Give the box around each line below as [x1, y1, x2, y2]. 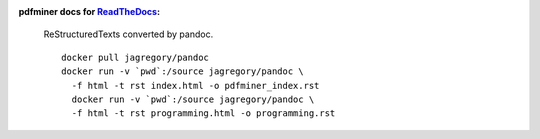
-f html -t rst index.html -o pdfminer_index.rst [71, 80, 320, 91]
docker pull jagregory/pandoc [61, 51, 210, 63]
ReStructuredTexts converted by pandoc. [43, 28, 214, 40]
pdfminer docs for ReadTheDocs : [18, 6, 160, 17]
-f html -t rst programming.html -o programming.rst [71, 108, 336, 119]
